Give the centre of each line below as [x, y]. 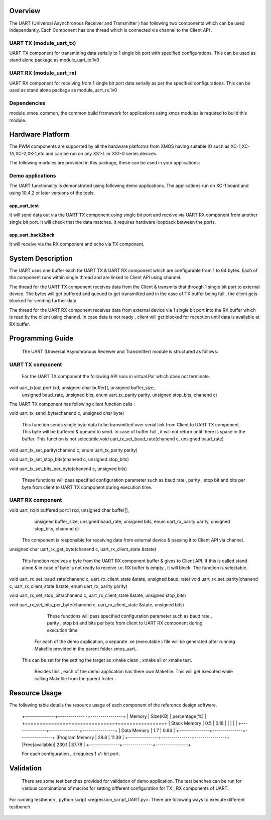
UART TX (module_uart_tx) [43, 43]
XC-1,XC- [240, 146]
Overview [25, 11]
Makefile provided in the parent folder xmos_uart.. [86, 649]
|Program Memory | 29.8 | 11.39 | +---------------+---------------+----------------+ [143, 738]
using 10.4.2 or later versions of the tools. [52, 193]
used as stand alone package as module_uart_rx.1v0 [63, 90]
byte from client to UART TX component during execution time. [87, 487]
